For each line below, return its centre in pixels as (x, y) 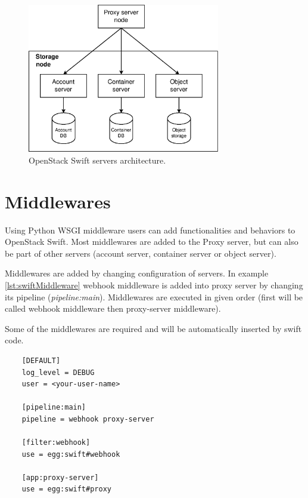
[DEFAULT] (41, 360)
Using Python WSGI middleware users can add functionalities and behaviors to (150, 230)
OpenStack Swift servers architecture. (97, 160)
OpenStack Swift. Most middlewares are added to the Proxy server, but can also (152, 242)
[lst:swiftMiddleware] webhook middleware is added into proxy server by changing (154, 285)
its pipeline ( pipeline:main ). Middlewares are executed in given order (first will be (154, 296)
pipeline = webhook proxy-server (88, 419)
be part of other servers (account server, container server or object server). (141, 253)
